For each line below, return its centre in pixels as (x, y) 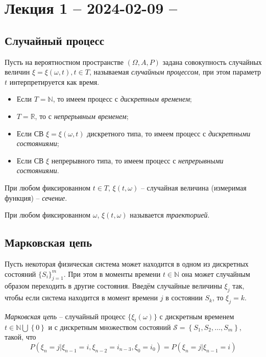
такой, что (20, 337)
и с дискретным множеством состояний (110, 327)
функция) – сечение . (36, 197)
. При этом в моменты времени (112, 273)
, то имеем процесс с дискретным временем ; (122, 99)
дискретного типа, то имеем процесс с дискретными (169, 133)
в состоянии (184, 297)
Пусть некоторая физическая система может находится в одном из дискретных (127, 263)
